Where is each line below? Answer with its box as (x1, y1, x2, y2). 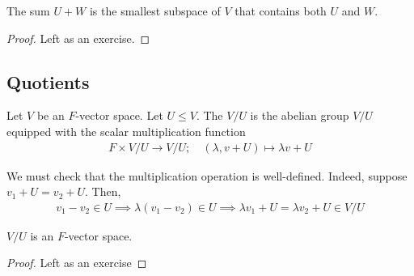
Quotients (6, 69, 90, 94)
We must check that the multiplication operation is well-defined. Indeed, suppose (6, 167, 408, 184)
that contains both (234, 2, 327, 19)
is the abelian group (250, 107, 349, 124)
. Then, (85, 183, 121, 200)
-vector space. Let (75, 107, 163, 124)
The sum (6, 2, 50, 19)
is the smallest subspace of (89, 2, 221, 19)
